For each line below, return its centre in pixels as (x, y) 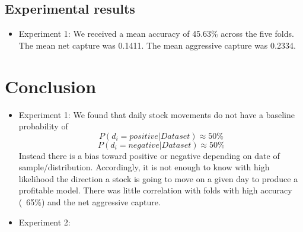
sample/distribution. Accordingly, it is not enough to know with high (144, 167)
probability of (43, 126)
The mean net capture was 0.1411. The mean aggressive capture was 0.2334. (157, 45)
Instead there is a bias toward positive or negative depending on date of (149, 155)
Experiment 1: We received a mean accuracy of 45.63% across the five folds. (156, 34)
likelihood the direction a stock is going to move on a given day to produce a (158, 178)
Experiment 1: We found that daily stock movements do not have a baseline (157, 114)
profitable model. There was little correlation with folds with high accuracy (155, 190)
